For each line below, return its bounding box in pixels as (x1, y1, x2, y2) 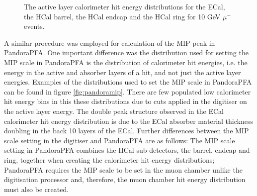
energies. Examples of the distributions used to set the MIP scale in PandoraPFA (4, 77, 252, 87)
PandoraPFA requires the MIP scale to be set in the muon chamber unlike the (4, 164, 243, 175)
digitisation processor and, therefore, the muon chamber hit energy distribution (4, 174, 246, 185)
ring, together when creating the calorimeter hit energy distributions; (4, 154, 215, 165)
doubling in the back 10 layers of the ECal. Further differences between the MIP (4, 125, 249, 136)
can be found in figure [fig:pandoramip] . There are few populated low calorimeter (4, 86, 251, 97)
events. (24, 21, 45, 31)
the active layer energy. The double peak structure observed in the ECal (4, 105, 224, 116)
